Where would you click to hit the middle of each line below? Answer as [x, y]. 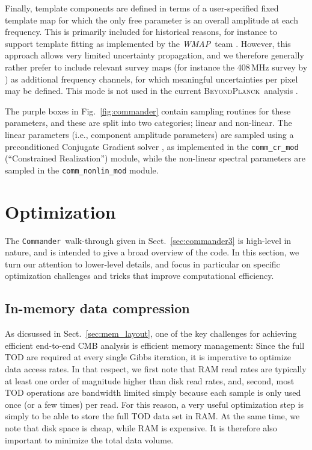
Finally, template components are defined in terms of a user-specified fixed [142, 8]
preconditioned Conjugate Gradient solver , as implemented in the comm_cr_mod [152, 146]
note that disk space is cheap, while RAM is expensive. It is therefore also [141, 427]
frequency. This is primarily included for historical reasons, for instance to [141, 32]
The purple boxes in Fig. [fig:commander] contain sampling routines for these [148, 111]
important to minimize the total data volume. [89, 439]
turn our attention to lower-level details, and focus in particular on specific [142, 264]
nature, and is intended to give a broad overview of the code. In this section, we [152, 252]
